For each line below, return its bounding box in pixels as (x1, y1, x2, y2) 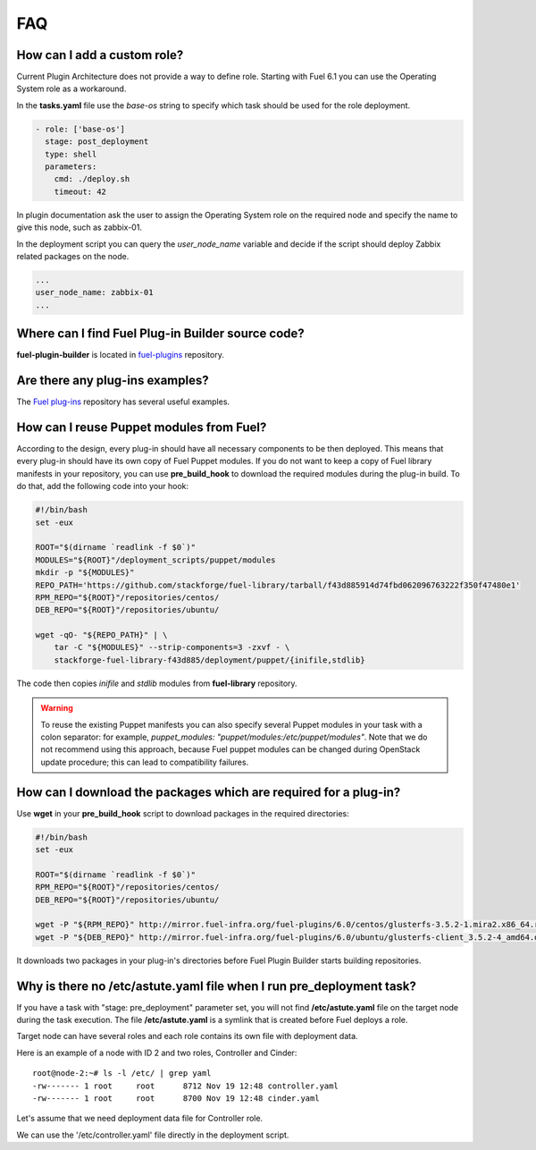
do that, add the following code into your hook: (16, 481, 189, 492)
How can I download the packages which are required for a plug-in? (16, 784, 401, 799)
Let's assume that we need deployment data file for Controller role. (16, 1113, 264, 1124)
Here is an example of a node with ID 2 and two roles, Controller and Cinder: (16, 1047, 297, 1058)
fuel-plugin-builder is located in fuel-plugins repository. (16, 350, 225, 360)
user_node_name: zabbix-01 (35, 287, 154, 298)
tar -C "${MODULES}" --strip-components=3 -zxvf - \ (54, 642, 290, 653)
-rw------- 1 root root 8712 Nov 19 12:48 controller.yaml (32, 1080, 339, 1091)
